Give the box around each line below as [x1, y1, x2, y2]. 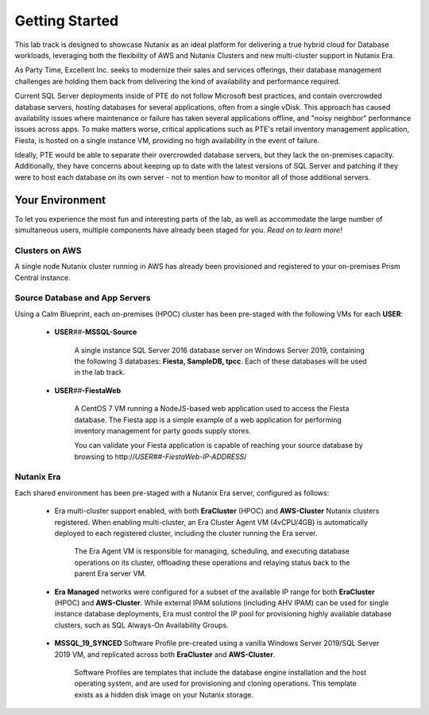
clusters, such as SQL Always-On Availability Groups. [54, 620, 230, 630]
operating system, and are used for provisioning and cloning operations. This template [74, 678, 357, 688]
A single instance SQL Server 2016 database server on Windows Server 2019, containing [74, 345, 365, 355]
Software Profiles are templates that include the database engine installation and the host [74, 667, 367, 677]
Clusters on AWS [14, 245, 82, 256]
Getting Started [14, 12, 119, 29]
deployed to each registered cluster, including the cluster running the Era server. [54, 529, 318, 538]
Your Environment [14, 193, 106, 207]
